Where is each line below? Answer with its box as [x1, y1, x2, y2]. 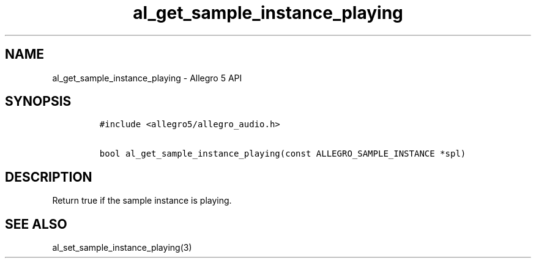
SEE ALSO [5, 216, 67, 232]
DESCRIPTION [5, 169, 92, 185]
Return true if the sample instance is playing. [52, 195, 232, 206]
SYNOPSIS [5, 94, 72, 109]
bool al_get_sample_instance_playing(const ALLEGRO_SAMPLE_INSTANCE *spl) [99, 149, 466, 159]
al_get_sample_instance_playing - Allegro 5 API [52, 72, 242, 83]
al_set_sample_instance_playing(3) [52, 242, 192, 253]
